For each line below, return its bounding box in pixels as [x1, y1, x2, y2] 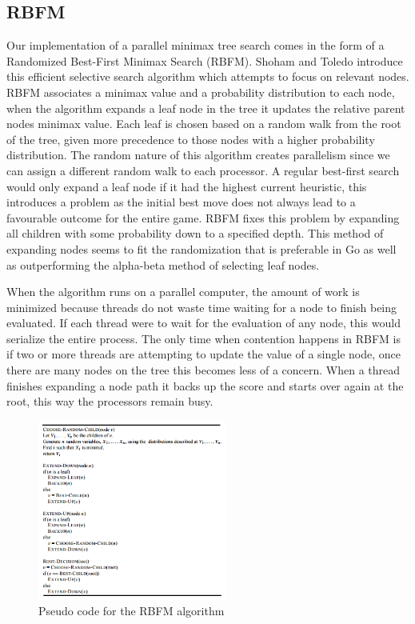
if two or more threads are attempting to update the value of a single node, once [6, 346, 401, 362]
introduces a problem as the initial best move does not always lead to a [6, 194, 356, 210]
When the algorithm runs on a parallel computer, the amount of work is [6, 283, 360, 300]
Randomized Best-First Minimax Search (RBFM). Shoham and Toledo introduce [6, 52, 403, 69]
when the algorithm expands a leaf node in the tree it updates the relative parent [6, 99, 405, 116]
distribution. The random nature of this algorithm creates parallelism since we [6, 146, 390, 163]
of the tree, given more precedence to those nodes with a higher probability [6, 130, 375, 147]
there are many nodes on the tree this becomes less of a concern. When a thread [6, 362, 401, 378]
